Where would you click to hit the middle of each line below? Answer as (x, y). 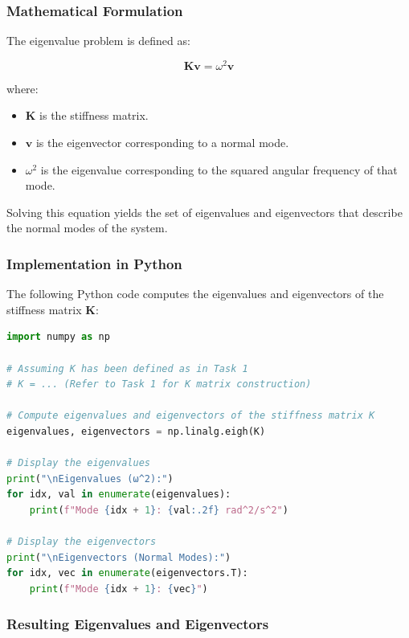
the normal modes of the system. (87, 228)
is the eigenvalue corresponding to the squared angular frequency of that (219, 169)
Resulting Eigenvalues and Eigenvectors (138, 624)
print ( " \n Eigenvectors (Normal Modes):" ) (119, 557)
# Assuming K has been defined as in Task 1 (127, 368)
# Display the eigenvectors (82, 542)
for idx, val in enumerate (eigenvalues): (119, 495)
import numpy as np (58, 337)
